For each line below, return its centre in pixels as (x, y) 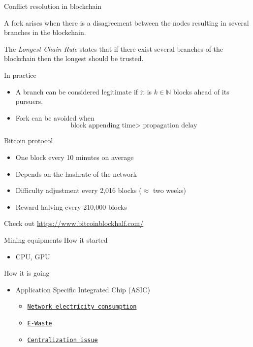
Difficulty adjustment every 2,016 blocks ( (79, 190)
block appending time (103, 126)
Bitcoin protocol (29, 141)
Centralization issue (63, 340)
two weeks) (169, 190)
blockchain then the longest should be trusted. (74, 58)
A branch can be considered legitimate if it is (84, 91)
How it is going (27, 273)
